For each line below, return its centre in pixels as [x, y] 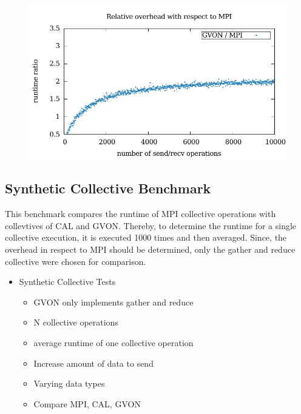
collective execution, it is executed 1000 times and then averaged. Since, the [146, 237]
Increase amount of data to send [93, 363]
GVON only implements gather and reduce [113, 302]
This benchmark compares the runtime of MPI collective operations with [140, 214]
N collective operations [76, 322]
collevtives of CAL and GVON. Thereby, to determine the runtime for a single [151, 225]
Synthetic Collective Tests [67, 282]
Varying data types [69, 383]
